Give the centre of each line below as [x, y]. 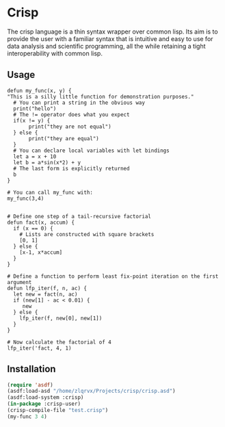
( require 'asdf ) [30, 385]
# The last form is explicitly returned [71, 168]
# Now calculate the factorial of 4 [59, 342]
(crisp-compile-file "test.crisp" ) [58, 411]
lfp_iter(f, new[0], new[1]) [61, 318]
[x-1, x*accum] [41, 252]
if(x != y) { [32, 120]
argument [19, 282]
